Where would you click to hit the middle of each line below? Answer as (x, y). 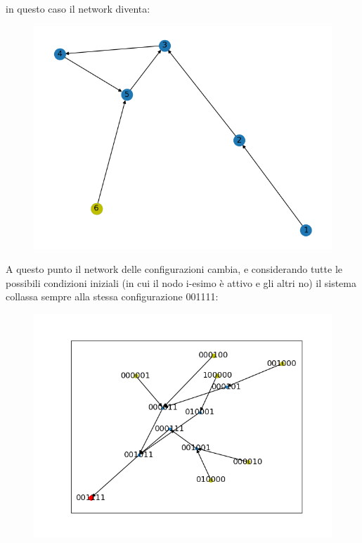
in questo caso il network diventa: (78, 8)
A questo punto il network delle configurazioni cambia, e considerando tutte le (174, 269)
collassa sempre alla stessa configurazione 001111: (112, 296)
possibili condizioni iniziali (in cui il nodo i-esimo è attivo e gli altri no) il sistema (181, 282)
